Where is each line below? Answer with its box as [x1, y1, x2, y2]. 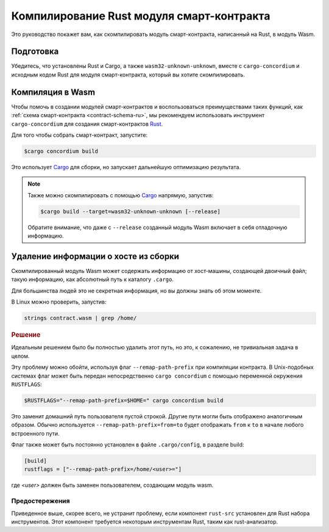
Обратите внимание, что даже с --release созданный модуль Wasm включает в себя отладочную [27, 224, 288, 231]
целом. [11, 352, 30, 360]
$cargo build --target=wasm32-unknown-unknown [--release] [40, 208, 221, 215]
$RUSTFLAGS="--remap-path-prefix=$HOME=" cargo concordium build [24, 397, 224, 404]
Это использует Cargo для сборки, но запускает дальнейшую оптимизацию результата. [11, 163, 241, 170]
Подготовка [11, 46, 59, 57]
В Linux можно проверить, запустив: [11, 298, 107, 305]
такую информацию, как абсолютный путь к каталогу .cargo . [11, 275, 174, 283]
